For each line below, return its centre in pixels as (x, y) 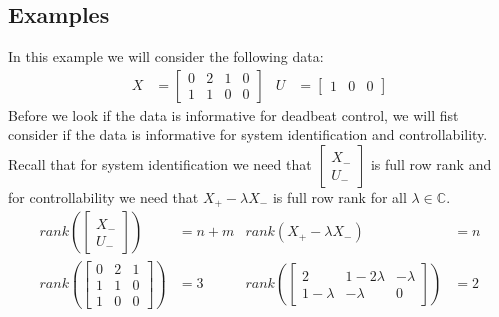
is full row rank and (431, 164)
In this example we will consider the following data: (166, 56)
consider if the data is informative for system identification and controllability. (248, 134)
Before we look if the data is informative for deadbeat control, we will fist (233, 114)
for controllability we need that (103, 197)
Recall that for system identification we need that (160, 164)
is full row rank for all (339, 197)
